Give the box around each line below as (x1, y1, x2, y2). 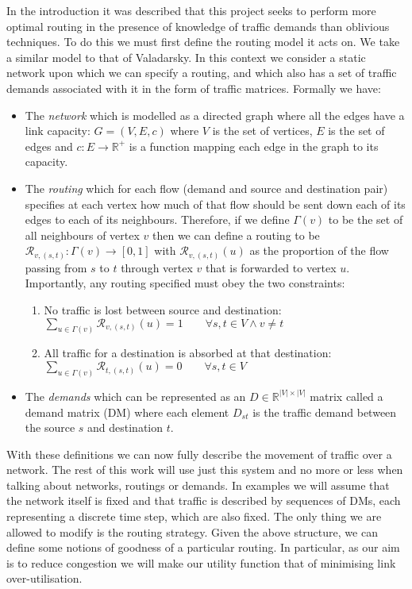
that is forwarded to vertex (205, 259, 337, 275)
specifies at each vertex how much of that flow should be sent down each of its (25, 195, 406, 212)
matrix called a (310, 387, 383, 404)
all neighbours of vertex (25, 226, 140, 243)
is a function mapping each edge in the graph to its (129, 137, 379, 154)
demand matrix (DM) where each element (25, 403, 229, 420)
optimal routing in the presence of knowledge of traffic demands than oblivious (6, 17, 390, 34)
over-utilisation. (6, 570, 83, 587)
